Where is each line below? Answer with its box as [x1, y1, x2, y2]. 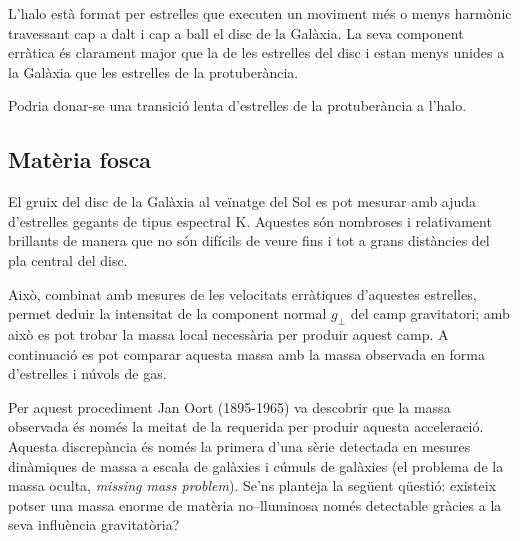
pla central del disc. [8, 249, 128, 270]
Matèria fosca [8, 144, 152, 175]
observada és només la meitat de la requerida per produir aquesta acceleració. [8, 416, 484, 437]
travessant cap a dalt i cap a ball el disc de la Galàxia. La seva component [8, 22, 464, 43]
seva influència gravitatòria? [8, 514, 180, 535]
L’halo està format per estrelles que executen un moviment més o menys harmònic [8, 3, 512, 23]
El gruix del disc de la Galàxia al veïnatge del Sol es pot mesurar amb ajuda [8, 191, 477, 212]
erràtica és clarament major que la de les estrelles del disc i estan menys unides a [8, 42, 505, 63]
